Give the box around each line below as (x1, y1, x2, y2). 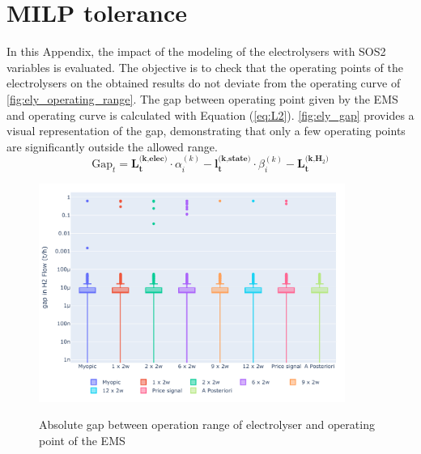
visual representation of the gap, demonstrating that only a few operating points (6, 122, 406, 139)
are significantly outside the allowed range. (6, 138, 218, 155)
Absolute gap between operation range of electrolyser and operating (39, 416, 375, 433)
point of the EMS (39, 431, 125, 448)
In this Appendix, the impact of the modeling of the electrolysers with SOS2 (6, 43, 386, 60)
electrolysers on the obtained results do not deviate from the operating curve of (6, 74, 401, 91)
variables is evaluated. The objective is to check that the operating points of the (6, 58, 403, 75)
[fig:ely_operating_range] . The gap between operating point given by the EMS (6, 90, 398, 107)
